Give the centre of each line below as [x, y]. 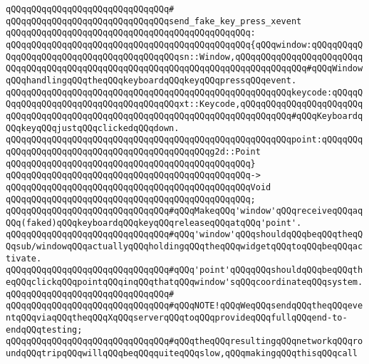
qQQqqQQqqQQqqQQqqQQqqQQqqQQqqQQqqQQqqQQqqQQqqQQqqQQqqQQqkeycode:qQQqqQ [184, 92]
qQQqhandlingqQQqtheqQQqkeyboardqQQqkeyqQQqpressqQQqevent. [151, 80]
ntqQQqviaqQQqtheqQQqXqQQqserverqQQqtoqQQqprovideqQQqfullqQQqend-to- [177, 318]
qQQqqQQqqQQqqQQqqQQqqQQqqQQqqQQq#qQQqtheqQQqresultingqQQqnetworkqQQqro [184, 342]
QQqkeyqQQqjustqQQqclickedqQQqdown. [93, 128]
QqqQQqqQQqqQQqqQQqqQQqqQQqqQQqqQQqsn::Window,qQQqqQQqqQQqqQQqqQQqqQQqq [184, 57]
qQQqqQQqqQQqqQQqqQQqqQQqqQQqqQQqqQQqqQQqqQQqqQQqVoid [139, 187]
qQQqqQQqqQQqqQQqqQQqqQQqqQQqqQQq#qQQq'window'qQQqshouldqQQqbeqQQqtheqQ [184, 235]
